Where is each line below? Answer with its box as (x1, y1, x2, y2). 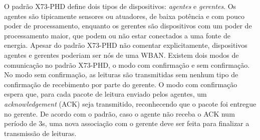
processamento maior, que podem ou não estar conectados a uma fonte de (4, 30, 230, 40)
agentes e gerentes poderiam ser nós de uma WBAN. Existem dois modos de (4, 49, 239, 60)
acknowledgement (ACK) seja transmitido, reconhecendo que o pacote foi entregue (4, 98, 256, 109)
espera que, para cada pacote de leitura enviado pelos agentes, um (4, 89, 207, 99)
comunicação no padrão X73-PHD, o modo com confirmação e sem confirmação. (4, 59, 250, 70)
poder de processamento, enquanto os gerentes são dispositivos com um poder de (4, 20, 252, 31)
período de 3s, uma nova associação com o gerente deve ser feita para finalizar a (4, 118, 249, 129)
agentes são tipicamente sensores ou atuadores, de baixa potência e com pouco (4, 10, 244, 21)
